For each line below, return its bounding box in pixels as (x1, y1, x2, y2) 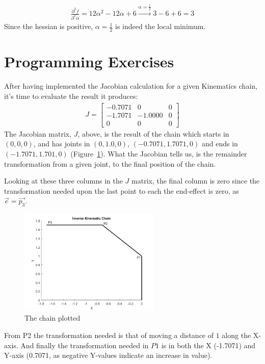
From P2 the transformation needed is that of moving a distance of (4, 330, 214, 341)
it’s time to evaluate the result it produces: (4, 91, 138, 101)
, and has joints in (33, 138, 90, 149)
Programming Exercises (4, 51, 174, 72)
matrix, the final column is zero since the (131, 175, 260, 186)
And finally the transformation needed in (20, 340, 149, 350)
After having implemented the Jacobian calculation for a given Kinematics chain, (4, 81, 257, 91)
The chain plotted (24, 313, 81, 323)
